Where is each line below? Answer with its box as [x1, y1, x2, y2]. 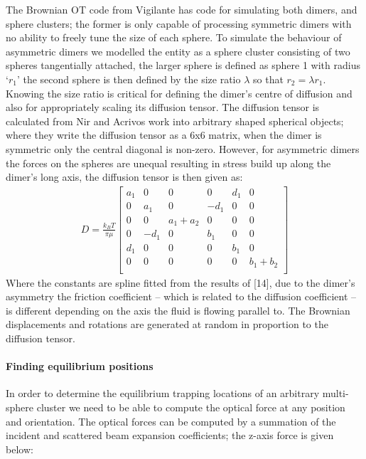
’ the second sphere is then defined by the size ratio [16, 71, 241, 86]
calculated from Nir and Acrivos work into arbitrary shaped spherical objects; [6, 113, 344, 128]
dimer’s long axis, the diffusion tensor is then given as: [6, 169, 243, 184]
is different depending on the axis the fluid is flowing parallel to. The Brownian [6, 302, 350, 317]
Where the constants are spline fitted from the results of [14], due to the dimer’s [6, 275, 355, 290]
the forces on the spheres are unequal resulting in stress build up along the [6, 155, 331, 170]
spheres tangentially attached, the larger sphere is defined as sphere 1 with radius [6, 58, 360, 73]
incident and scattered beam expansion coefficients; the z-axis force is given [6, 428, 334, 443]
